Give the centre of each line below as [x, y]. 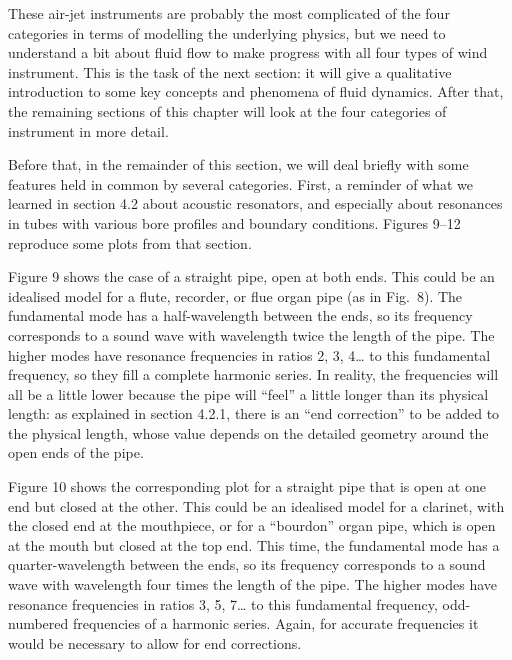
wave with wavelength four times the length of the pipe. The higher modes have [253, 584]
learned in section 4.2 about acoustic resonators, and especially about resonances [255, 203]
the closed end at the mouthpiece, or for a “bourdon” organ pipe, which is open [252, 525]
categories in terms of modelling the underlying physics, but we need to [227, 32]
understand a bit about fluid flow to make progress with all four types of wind [248, 52]
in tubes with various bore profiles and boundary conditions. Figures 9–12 [234, 222]
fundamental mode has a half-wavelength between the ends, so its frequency [240, 315]
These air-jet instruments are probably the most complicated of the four [229, 13]
